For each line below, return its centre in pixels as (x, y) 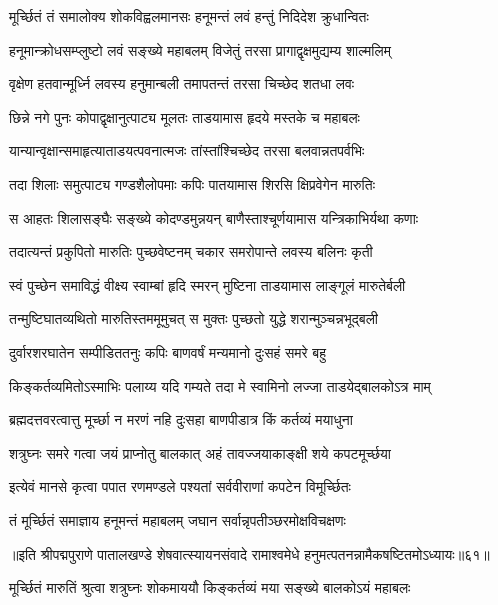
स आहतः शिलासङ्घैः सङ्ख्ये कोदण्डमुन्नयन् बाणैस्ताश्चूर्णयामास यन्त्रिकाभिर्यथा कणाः (214, 217)
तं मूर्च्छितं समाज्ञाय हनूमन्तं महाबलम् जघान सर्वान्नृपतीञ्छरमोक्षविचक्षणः (177, 519)
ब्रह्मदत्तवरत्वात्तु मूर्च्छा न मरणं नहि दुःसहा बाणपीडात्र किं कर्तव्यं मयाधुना (181, 419)
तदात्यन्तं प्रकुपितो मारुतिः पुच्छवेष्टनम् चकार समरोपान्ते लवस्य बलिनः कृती (191, 251)
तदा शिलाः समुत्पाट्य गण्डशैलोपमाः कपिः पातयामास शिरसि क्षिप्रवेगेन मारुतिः (192, 183)
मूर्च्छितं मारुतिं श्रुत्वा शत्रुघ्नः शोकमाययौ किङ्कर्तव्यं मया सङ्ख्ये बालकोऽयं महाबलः (210, 587)
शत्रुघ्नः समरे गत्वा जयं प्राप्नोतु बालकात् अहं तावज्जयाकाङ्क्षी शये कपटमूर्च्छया (200, 452)
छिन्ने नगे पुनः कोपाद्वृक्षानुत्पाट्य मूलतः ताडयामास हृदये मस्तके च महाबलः (184, 116)
